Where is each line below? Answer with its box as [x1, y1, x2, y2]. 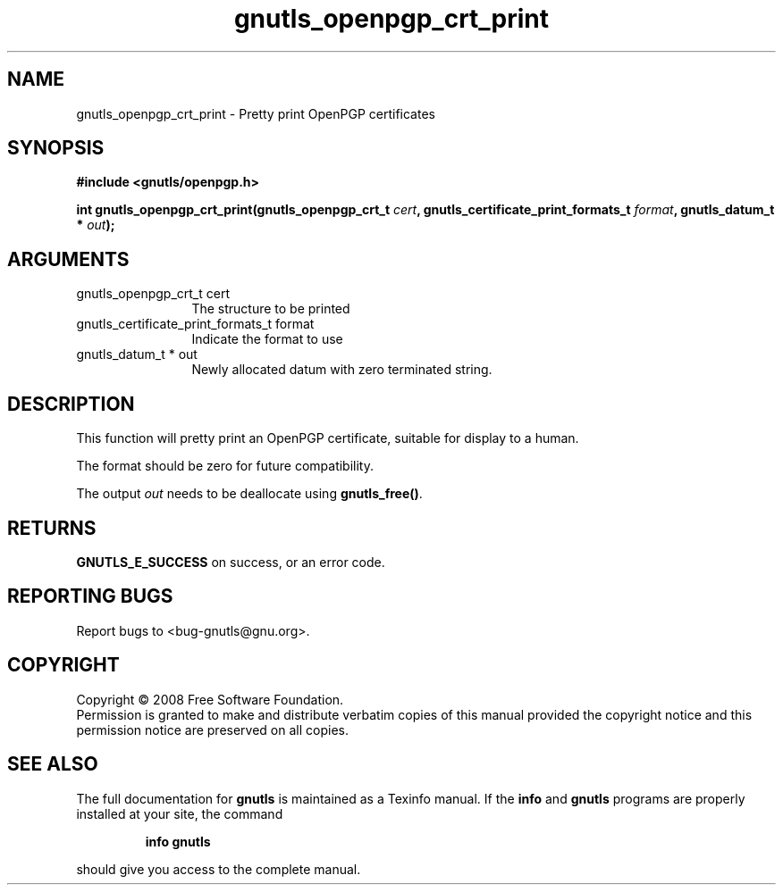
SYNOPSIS [7, 137, 105, 160]
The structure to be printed [191, 301, 350, 317]
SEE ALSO [7, 753, 98, 776]
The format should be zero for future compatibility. [76, 458, 374, 474]
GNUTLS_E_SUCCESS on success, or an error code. [76, 554, 385, 570]
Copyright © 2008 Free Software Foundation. [76, 691, 344, 707]
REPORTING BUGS [7, 585, 173, 608]
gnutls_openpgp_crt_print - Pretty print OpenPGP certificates [76, 105, 435, 121]
